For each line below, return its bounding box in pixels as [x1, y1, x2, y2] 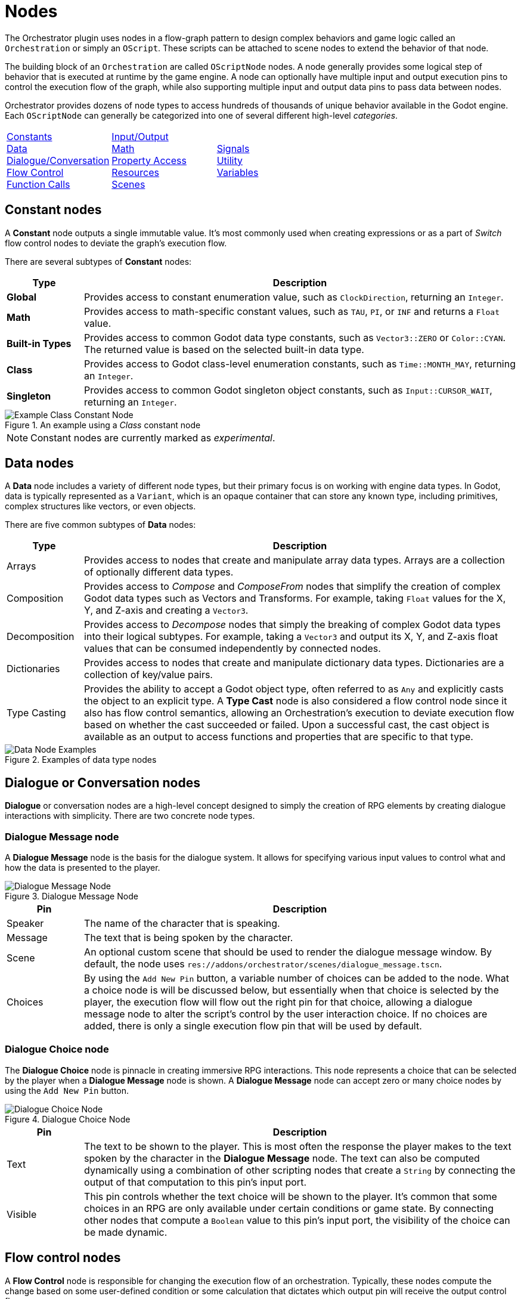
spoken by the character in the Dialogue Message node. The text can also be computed [84, 1152, 480, 1164]
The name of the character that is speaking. [84, 917, 280, 930]
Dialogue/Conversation [7, 154, 110, 166]
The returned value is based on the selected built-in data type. [84, 343, 364, 355]
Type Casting [7, 707, 66, 719]
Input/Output [111, 130, 169, 143]
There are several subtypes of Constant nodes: [5, 256, 192, 267]
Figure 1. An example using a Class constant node [5, 419, 201, 430]
